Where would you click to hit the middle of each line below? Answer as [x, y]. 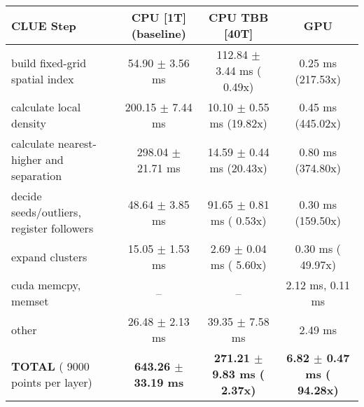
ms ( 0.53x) [238, 220]
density [29, 123]
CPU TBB [239, 17]
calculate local [46, 107]
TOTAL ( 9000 [50, 366]
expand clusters [49, 256]
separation [37, 175]
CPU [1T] [159, 17]
